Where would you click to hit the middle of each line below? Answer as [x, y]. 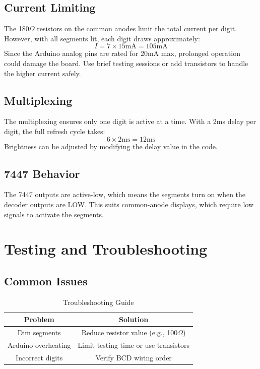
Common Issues [46, 281]
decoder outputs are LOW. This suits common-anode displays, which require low [129, 204]
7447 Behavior [42, 173]
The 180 [17, 28]
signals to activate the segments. [54, 214]
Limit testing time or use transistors [134, 345]
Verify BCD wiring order [134, 357]
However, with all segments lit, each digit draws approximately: [102, 38]
